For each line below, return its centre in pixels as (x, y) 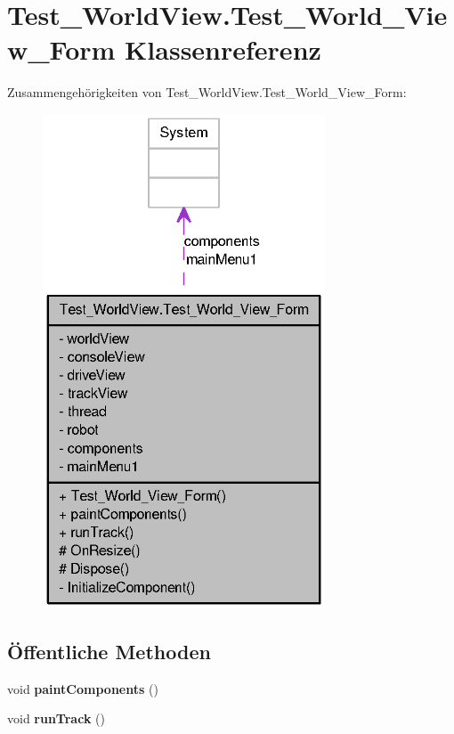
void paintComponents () (83, 688)
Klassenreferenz (223, 49)
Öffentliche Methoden (109, 652)
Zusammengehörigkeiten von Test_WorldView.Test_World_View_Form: (207, 92)
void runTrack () (56, 718)
